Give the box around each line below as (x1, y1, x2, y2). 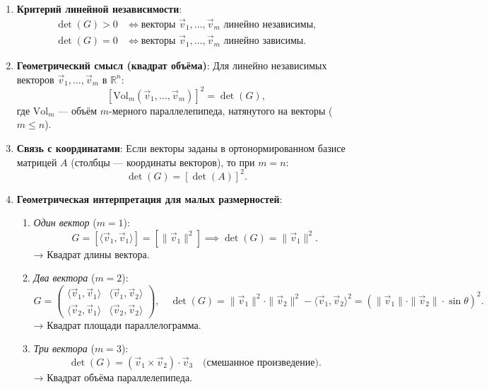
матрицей (16, 154, 57, 169)
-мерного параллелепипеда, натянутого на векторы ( (109, 103, 333, 117)
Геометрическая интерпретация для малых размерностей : (16, 191, 283, 206)
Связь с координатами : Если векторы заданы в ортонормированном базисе (16, 140, 346, 155)
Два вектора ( (33, 270, 95, 285)
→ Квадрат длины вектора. (33, 246, 150, 261)
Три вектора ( (33, 341, 95, 356)
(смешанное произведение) (203, 357, 319, 368)
